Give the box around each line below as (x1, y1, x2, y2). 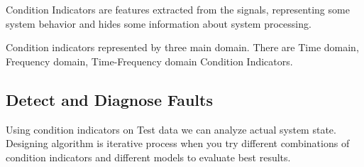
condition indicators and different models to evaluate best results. (6, 149, 291, 164)
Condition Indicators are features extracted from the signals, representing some (6, 2, 350, 16)
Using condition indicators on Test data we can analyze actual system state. (6, 122, 336, 136)
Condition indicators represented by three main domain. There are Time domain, (6, 40, 359, 55)
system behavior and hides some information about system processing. (6, 16, 311, 31)
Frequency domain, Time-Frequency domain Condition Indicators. (6, 53, 293, 68)
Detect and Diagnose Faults (6, 88, 213, 110)
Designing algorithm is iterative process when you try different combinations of (6, 136, 350, 151)
